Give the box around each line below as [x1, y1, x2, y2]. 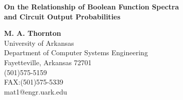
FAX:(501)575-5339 [4, 77, 64, 87]
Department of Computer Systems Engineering [4, 47, 148, 58]
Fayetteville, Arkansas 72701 [4, 57, 92, 67]
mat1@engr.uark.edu [4, 86, 67, 97]
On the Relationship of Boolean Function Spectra [4, 1, 179, 11]
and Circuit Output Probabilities [4, 11, 121, 21]
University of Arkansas [4, 37, 74, 48]
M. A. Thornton [4, 28, 61, 38]
